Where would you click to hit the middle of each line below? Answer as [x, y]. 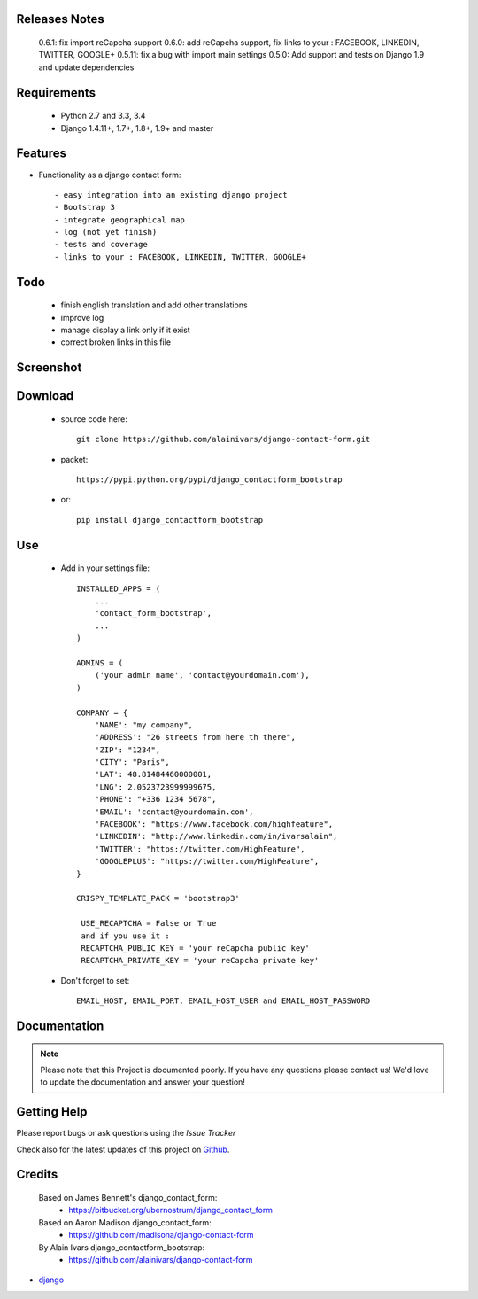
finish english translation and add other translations [154, 305]
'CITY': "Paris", [132, 762]
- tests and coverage [101, 245]
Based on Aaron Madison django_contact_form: [125, 1222]
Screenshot [49, 368]
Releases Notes [61, 19]
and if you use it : [125, 936]
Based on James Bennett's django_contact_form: [128, 1197]
